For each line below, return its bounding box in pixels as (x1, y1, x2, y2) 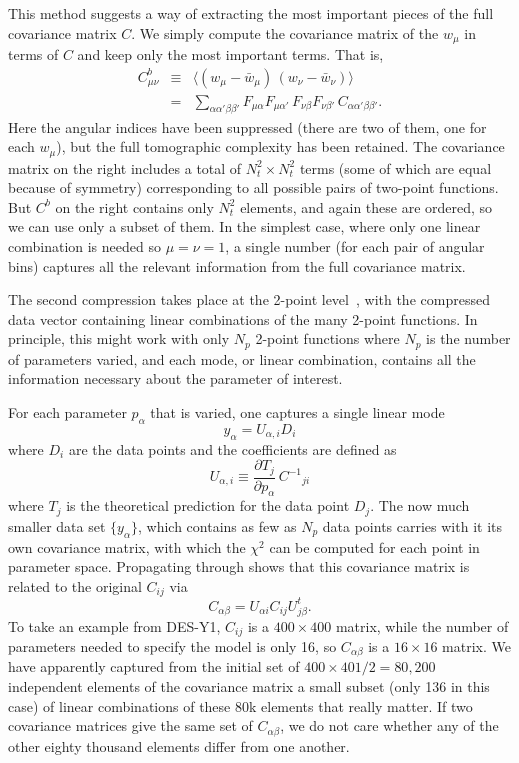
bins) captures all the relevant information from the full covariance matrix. (8, 255, 466, 276)
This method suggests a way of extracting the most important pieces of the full (8, 3, 494, 23)
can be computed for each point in (269, 536, 480, 557)
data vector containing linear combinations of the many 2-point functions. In (8, 308, 478, 329)
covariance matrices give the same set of (8, 715, 253, 736)
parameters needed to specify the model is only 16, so (8, 635, 337, 656)
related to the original (8, 575, 142, 596)
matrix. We (442, 635, 511, 656)
